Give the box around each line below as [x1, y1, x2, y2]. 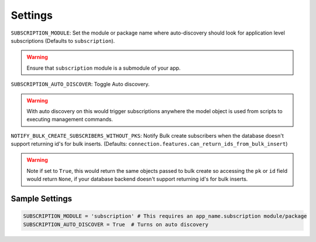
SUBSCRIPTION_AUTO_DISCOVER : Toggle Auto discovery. [11, 81, 150, 88]
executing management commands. [26, 116, 114, 123]
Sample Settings [11, 194, 73, 204]
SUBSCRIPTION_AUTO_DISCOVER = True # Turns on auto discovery [23, 221, 209, 228]
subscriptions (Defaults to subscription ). [11, 37, 115, 44]
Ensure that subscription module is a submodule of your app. [26, 64, 181, 71]
